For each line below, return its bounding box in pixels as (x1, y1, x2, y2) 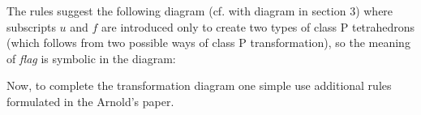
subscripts (6, 18, 56, 35)
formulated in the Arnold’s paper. (6, 92, 174, 109)
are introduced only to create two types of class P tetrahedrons (101, 18, 415, 35)
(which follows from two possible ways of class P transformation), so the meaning (6, 34, 410, 51)
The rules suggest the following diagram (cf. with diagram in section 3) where (6, 2, 393, 19)
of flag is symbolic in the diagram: (6, 49, 176, 66)
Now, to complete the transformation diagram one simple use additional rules (6, 77, 392, 94)
